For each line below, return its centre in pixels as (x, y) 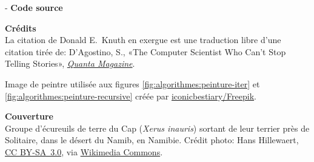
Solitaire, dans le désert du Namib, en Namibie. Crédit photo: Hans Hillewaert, (152, 140)
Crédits (21, 28)
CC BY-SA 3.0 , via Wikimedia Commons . (84, 151)
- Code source (34, 7)
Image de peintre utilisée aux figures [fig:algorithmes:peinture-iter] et (132, 83)
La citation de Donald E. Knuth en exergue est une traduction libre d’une (143, 40)
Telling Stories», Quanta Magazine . (70, 63)
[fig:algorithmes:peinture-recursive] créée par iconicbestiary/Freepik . (131, 96)
